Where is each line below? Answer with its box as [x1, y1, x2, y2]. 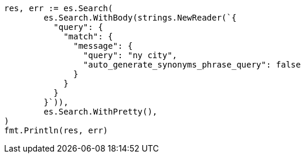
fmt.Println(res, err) [4, 126, 109, 135]
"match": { [63, 32, 113, 41]
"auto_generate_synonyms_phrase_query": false [83, 60, 301, 69]
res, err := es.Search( [4, 4, 113, 13]
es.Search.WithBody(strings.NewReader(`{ [43, 13, 237, 22]
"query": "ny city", [83, 51, 178, 60]
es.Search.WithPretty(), [43, 107, 158, 116]
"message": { [73, 41, 133, 51]
